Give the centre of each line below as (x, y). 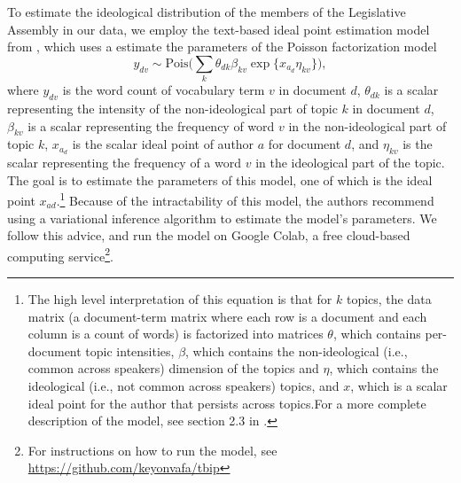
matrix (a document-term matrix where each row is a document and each (227, 316)
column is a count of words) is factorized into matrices (176, 334)
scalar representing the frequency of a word (125, 163)
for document (305, 144)
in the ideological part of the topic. (350, 163)
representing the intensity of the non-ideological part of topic (172, 108)
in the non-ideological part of (367, 125)
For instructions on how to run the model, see (152, 450)
